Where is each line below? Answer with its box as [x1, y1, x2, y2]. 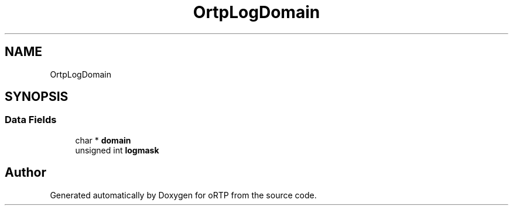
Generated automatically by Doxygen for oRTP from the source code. [50, 190, 317, 200]
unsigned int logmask [75, 145, 159, 155]
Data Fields [5, 114, 57, 126]
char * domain [75, 135, 131, 145]
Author [5, 165, 46, 180]
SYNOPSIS [5, 89, 69, 104]
